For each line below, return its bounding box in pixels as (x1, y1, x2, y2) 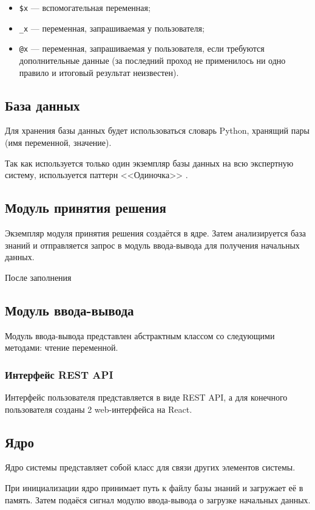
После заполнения (5, 271, 72, 283)
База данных (5, 95, 80, 114)
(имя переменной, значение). (5, 136, 112, 148)
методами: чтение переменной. (5, 341, 118, 354)
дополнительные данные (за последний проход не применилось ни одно (19, 53, 286, 66)
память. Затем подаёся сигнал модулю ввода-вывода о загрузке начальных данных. (5, 493, 311, 506)
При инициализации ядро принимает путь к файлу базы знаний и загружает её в (5, 481, 303, 494)
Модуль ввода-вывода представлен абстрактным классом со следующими (5, 329, 275, 342)
